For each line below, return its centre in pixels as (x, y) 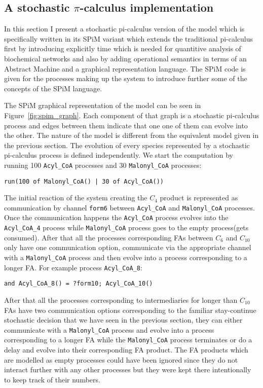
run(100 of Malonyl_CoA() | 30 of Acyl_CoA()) (84, 181)
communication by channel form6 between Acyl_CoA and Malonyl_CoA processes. (129, 207)
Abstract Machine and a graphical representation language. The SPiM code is (125, 68)
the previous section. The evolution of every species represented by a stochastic (127, 145)
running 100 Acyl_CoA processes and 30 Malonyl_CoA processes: (103, 165)
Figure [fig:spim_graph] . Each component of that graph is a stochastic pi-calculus (132, 115)
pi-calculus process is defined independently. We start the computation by (119, 155)
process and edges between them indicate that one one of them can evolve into (126, 125)
